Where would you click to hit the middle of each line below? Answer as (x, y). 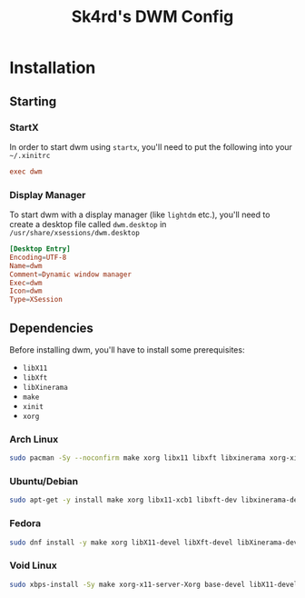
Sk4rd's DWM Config (152, 17)
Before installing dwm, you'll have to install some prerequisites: (127, 349)
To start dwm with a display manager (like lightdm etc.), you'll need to (140, 214)
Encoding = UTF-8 (38, 257)
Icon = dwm (26, 291)
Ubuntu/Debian (44, 482)
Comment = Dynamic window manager (70, 274)
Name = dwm (26, 265)
